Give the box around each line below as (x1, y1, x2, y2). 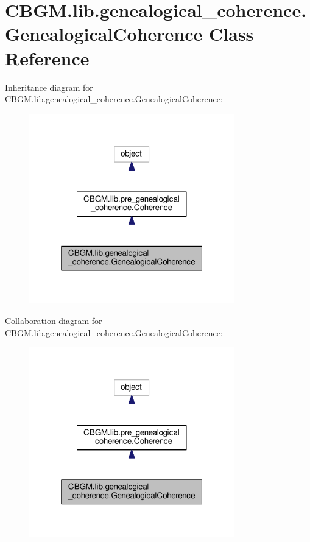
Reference (5, 45, 90, 70)
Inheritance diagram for (5, 80, 93, 93)
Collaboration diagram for (5, 314, 102, 327)
